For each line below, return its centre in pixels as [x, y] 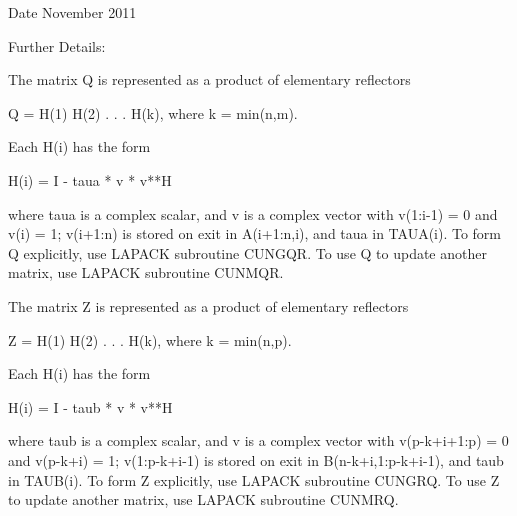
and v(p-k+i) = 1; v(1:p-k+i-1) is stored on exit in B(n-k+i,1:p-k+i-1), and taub [256, 459]
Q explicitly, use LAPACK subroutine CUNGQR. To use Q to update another [247, 252]
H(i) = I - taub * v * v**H [90, 406]
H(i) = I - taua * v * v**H [90, 179]
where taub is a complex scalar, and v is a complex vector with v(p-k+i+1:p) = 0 [258, 440]
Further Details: [57, 45]
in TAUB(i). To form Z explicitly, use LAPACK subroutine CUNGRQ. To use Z [254, 479]
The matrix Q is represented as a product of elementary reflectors [209, 79]
